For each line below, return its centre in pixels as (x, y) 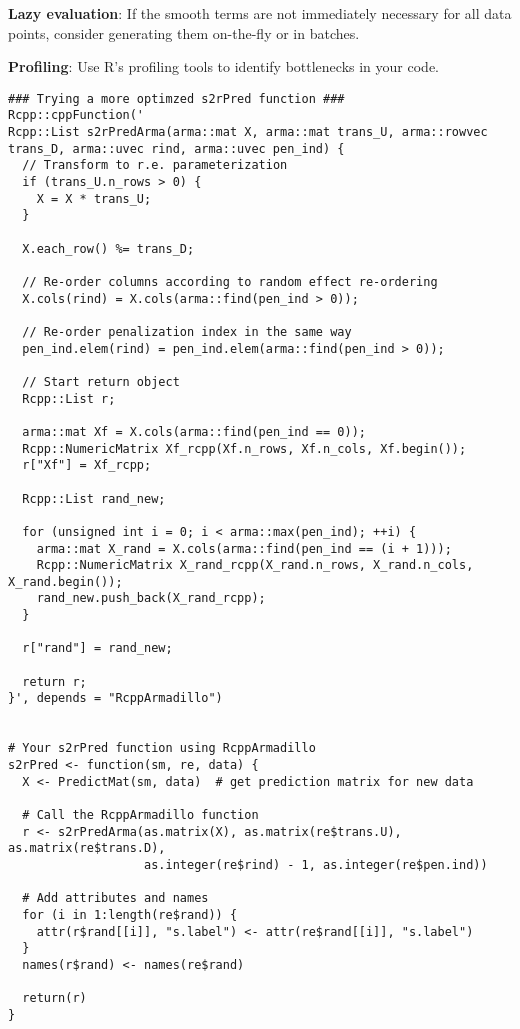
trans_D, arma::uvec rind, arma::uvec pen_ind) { (176, 148)
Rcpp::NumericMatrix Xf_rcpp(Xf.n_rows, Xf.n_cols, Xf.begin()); (244, 448)
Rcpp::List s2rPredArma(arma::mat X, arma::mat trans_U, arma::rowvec (248, 132)
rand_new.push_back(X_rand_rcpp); (151, 598)
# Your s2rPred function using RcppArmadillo (162, 748)
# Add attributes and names (115, 898)
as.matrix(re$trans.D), (87, 848)
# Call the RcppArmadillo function (140, 815)
